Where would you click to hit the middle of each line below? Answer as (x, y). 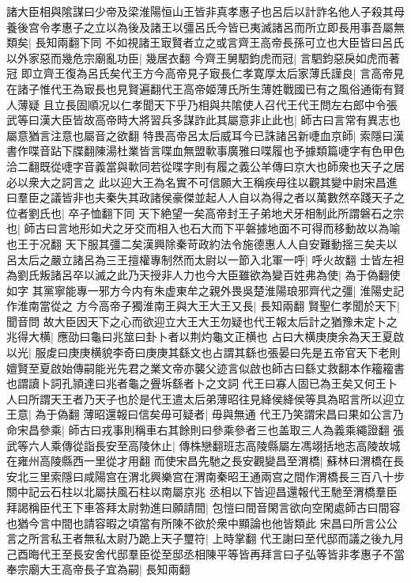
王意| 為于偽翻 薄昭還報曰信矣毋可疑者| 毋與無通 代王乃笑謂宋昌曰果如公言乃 (205, 414)
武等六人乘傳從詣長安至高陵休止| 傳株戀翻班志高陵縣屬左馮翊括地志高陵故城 (204, 445)
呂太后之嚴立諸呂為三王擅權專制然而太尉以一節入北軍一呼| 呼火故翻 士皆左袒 (205, 259)
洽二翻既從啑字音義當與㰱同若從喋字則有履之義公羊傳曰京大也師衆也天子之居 (205, 166)
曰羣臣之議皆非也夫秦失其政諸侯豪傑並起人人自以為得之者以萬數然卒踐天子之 (205, 197)
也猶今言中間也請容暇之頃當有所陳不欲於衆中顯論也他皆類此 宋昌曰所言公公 (202, 522)
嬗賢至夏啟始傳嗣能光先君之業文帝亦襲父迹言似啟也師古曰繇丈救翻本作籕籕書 (205, 367)
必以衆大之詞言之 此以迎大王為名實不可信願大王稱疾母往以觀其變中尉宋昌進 (202, 182)
